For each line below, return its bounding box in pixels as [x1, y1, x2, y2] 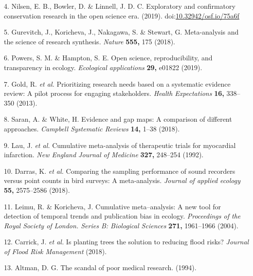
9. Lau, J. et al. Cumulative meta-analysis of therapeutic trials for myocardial [4, 140, 236, 150]
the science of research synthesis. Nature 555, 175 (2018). [4, 36, 175, 46]
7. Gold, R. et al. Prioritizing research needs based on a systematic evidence [4, 78, 231, 89]
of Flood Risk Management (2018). [4, 246, 107, 256]
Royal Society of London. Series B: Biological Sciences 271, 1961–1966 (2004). [4, 220, 238, 230]
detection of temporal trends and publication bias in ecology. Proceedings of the [4, 211, 241, 221]
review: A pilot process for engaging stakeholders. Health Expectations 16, [4, 88, 224, 98]
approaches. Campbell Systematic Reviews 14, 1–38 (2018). [4, 123, 180, 133]
